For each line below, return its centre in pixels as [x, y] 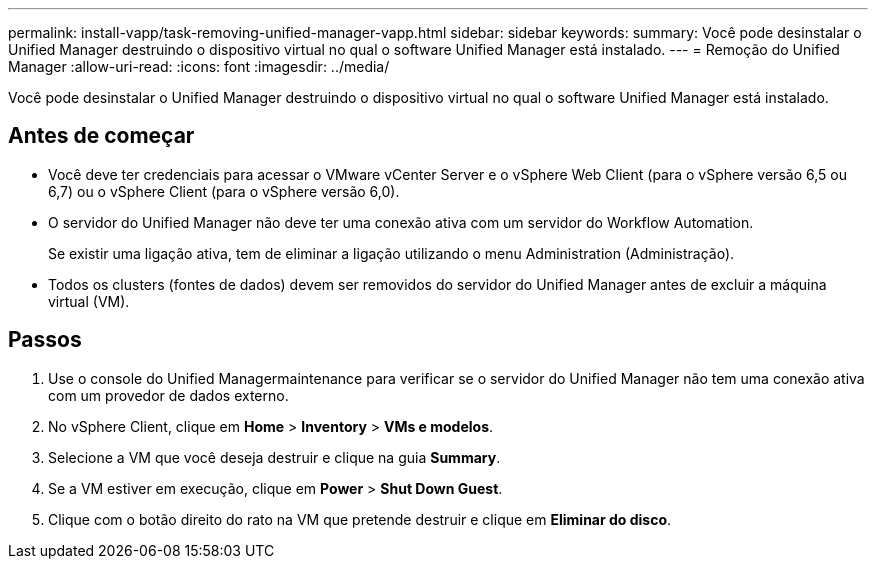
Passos [45, 340]
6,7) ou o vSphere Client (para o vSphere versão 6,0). [224, 191]
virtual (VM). [89, 301]
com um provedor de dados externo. [168, 395]
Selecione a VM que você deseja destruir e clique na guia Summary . [274, 457]
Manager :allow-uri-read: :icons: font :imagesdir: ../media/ [199, 66]
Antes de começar [101, 136]
